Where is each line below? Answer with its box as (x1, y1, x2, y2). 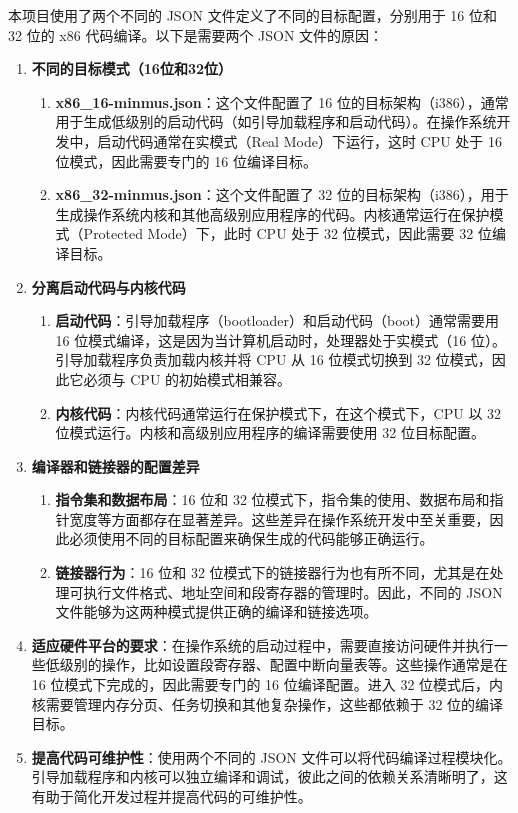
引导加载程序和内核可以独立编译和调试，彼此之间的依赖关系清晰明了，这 (31, 766, 508, 787)
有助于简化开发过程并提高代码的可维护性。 (31, 786, 312, 806)
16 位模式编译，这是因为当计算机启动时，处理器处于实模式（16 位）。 (55, 329, 506, 350)
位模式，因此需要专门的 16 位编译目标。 (55, 150, 317, 171)
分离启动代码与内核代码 (31, 276, 186, 297)
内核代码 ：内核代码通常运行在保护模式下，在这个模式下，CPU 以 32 (55, 402, 502, 423)
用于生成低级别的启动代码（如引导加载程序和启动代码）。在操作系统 (55, 111, 497, 132)
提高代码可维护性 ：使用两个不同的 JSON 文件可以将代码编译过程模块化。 (31, 746, 512, 767)
